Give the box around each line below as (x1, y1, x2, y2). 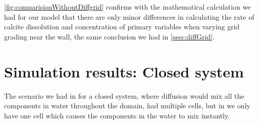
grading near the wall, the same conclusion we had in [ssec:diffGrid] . (4, 31, 215, 42)
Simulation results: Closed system (4, 61, 244, 81)
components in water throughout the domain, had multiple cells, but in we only (4, 100, 250, 111)
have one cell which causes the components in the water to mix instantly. (4, 110, 230, 120)
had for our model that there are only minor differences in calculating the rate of (4, 11, 254, 22)
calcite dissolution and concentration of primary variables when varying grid (4, 21, 240, 32)
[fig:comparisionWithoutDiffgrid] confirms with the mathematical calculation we (4, 2, 251, 12)
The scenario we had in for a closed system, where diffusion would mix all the (4, 90, 244, 101)
